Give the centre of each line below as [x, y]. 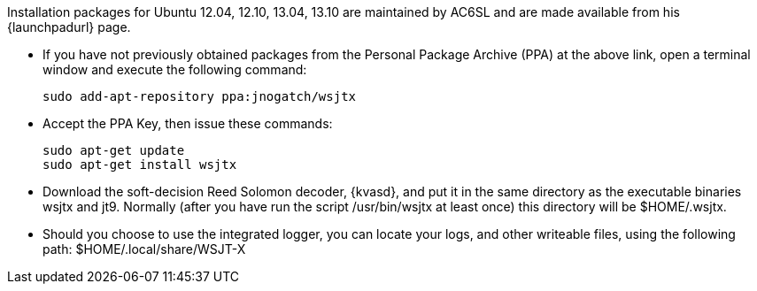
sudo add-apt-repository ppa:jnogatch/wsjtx [200, 96]
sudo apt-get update [114, 150]
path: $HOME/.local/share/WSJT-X [144, 249]
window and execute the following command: [175, 69]
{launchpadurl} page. [69, 27]
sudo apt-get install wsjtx [140, 165]
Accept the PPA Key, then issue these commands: [188, 123]
